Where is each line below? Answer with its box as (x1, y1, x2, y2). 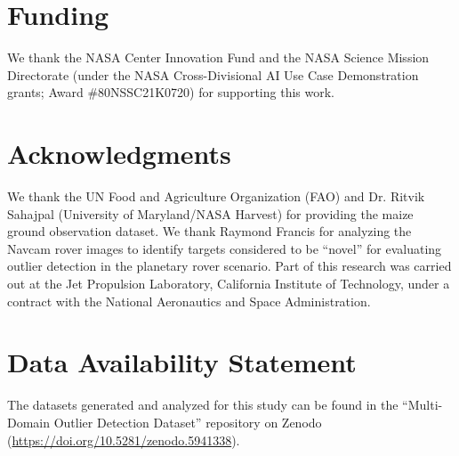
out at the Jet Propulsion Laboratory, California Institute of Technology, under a (7, 274, 450, 292)
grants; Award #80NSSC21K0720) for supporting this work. (7, 83, 334, 102)
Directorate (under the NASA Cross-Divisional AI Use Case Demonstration (7, 65, 419, 84)
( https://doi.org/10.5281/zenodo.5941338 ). (7, 430, 240, 449)
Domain (7, 412, 51, 431)
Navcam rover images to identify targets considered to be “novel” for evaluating (7, 239, 442, 257)
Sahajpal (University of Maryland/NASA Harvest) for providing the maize (7, 204, 414, 223)
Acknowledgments (7, 135, 231, 172)
